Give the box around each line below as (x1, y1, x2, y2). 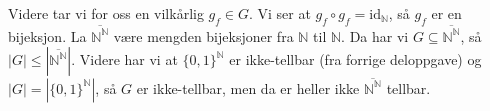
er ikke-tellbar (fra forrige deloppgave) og (229, 49, 482, 70)
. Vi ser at (248, 3, 311, 23)
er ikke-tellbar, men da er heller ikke (136, 77, 360, 98)
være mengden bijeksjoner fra (113, 25, 294, 46)
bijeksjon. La (8, 25, 87, 46)
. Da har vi (341, 25, 409, 46)
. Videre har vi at (71, 49, 178, 70)
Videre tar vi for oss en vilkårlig (8, 3, 204, 23)
